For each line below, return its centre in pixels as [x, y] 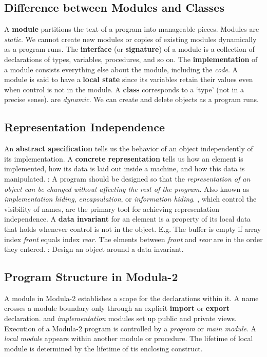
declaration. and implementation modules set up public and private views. [120, 318]
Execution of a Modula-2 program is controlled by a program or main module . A [130, 328]
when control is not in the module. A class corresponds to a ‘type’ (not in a [124, 89]
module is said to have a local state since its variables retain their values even [129, 79]
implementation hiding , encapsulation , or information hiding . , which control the [130, 199]
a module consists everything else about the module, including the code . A [121, 69]
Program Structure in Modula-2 [91, 277]
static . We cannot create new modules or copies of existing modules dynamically [130, 39]
